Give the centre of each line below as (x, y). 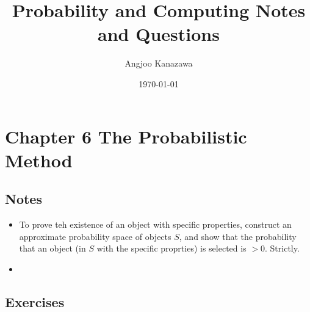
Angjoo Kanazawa (159, 63)
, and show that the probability (238, 236)
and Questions (159, 34)
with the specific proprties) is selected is (171, 248)
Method (39, 160)
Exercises (35, 301)
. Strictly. (282, 248)
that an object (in (52, 248)
